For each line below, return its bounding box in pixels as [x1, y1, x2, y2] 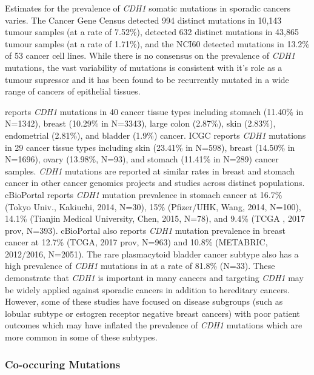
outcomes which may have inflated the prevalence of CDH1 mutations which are [5, 319, 302, 331]
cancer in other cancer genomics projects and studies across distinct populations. [5, 176, 305, 189]
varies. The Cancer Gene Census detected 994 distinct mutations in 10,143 [5, 13, 282, 26]
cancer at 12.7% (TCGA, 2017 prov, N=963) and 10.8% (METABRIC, [5, 236, 268, 248]
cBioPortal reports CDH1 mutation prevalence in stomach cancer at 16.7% [5, 188, 282, 201]
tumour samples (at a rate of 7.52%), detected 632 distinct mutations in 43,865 [5, 25, 299, 38]
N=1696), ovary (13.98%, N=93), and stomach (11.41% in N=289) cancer [5, 153, 279, 165]
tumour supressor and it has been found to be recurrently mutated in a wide [5, 73, 289, 85]
